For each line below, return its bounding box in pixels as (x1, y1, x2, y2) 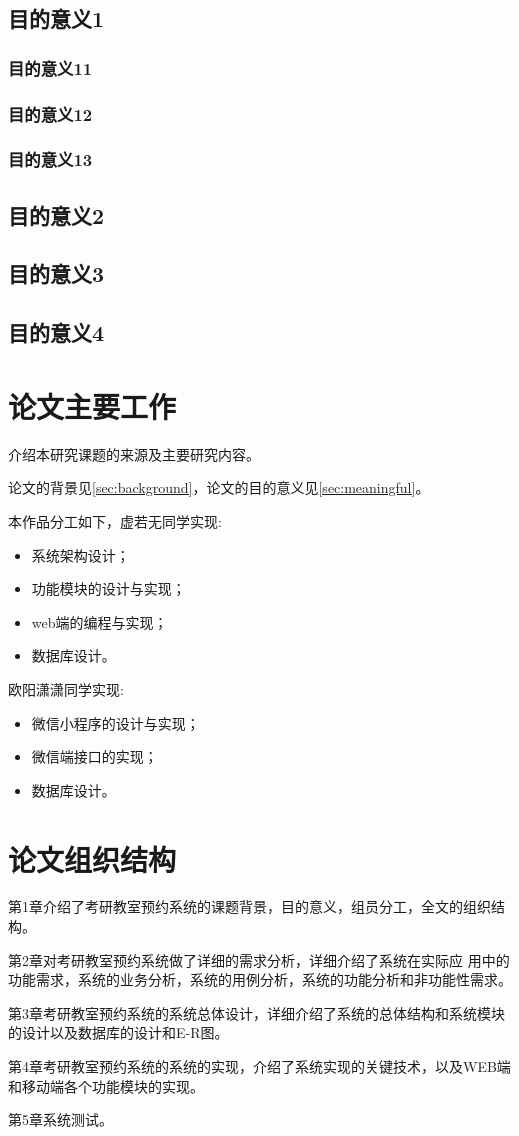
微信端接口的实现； (31, 746, 158, 767)
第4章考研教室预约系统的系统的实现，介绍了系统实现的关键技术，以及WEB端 (8, 1056, 511, 1076)
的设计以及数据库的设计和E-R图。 (8, 1022, 229, 1043)
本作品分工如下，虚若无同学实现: (8, 510, 222, 531)
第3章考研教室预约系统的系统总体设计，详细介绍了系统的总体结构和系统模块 (8, 1002, 505, 1023)
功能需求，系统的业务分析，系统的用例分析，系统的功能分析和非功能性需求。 (8, 969, 512, 990)
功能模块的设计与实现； (31, 578, 186, 599)
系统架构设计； (31, 544, 130, 565)
